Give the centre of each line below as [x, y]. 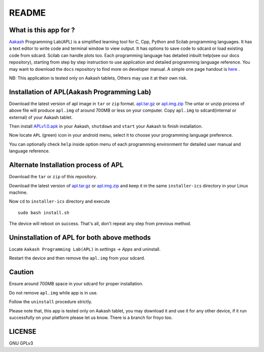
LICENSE [23, 331]
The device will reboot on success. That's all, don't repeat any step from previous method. [100, 224]
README [27, 13]
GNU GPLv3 [21, 343]
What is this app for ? [42, 30]
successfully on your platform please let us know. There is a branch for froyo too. [91, 317]
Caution [22, 272]
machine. [18, 192]
